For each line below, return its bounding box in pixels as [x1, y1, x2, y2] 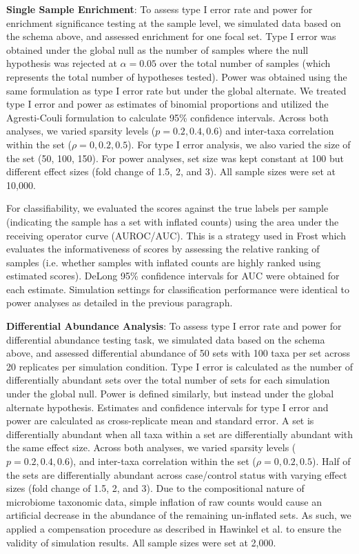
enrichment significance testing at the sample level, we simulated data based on [6, 15, 341, 30]
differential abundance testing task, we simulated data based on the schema [6, 332, 325, 346]
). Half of [311, 454, 351, 468]
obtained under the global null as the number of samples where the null [6, 42, 309, 57]
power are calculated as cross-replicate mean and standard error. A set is [6, 413, 314, 428]
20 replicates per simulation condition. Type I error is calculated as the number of [6, 359, 353, 373]
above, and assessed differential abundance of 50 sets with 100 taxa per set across [6, 346, 350, 360]
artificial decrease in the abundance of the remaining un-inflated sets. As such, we [6, 508, 351, 522]
